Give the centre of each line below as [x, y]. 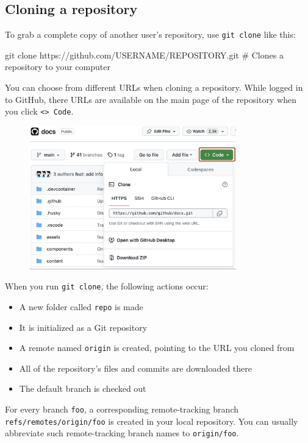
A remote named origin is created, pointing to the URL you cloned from [157, 348]
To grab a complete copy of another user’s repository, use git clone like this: [150, 34]
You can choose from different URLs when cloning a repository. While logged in [154, 87]
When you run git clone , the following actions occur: [107, 286]
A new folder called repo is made [81, 306]
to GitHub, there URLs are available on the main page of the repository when [151, 99]
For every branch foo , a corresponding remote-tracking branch [122, 409]
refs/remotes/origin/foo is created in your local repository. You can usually [152, 421]
